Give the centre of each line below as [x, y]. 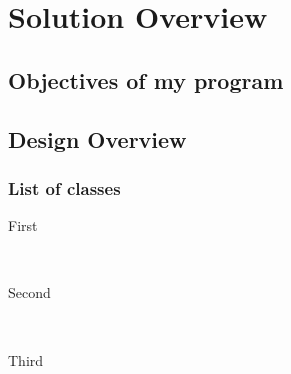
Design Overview [97, 138]
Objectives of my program [146, 79]
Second [29, 292]
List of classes [64, 187]
